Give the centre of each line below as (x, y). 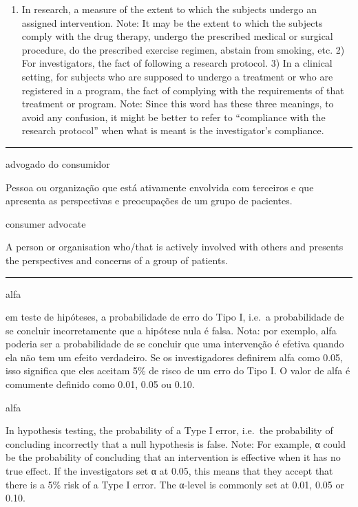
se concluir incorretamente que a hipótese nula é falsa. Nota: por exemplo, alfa (171, 330)
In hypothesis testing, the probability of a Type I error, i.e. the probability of (169, 430)
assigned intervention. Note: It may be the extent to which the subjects (172, 22)
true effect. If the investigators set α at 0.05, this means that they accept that (169, 471)
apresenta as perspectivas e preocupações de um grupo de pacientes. (149, 201)
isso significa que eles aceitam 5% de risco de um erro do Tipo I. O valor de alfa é (178, 370)
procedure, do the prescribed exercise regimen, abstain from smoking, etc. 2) (183, 49)
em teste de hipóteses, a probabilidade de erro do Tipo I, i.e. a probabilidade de (175, 317)
